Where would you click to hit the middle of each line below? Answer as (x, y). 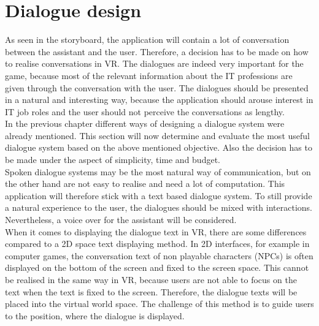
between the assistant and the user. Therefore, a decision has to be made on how (157, 51)
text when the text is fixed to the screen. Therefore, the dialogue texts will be (151, 291)
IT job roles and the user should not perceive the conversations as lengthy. (145, 111)
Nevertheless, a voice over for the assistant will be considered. (121, 220)
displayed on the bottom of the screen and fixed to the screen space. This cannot (157, 267)
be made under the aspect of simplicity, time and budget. (113, 160)
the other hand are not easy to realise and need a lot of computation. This (145, 184)
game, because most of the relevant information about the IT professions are (149, 75)
